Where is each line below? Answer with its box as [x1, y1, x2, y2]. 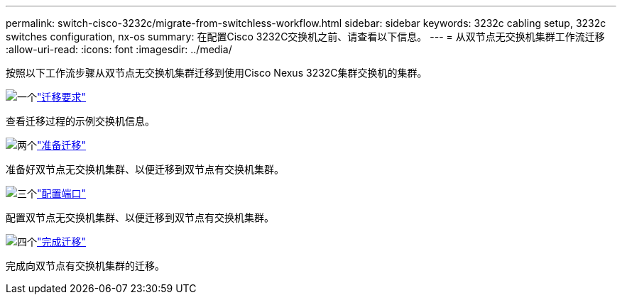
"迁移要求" [37, 91, 87, 103]
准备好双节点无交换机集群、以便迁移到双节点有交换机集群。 [6, 163, 284, 175]
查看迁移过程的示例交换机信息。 [6, 115, 155, 127]
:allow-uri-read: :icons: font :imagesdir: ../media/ [6, 43, 232, 55]
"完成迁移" [37, 235, 87, 248]
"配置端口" [37, 187, 87, 199]
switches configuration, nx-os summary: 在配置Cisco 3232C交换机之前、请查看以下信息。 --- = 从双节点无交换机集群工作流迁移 [6, 30, 605, 43]
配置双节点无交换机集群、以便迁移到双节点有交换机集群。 [6, 211, 274, 223]
